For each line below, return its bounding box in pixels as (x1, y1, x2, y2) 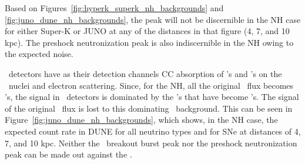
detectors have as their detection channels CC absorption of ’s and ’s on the (8, 67, 282, 79)
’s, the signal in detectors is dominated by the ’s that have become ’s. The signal (5, 91, 299, 103)
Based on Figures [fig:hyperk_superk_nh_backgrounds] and (5, 2, 224, 14)
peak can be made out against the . (5, 148, 132, 160)
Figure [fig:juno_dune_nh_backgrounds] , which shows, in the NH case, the (5, 113, 278, 126)
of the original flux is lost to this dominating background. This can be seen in (5, 102, 293, 114)
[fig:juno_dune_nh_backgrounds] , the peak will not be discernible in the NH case (5, 13, 301, 25)
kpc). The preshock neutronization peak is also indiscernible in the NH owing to (5, 36, 294, 48)
